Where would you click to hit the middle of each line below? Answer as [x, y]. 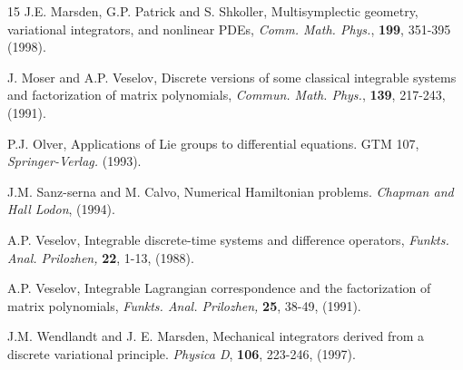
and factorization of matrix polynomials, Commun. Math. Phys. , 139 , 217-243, [227, 95]
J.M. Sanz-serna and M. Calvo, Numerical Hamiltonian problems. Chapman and [231, 191]
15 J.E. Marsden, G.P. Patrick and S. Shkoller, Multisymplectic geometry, [213, 11]
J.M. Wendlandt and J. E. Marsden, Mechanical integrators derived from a [216, 336]
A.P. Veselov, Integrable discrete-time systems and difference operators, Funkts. [228, 239]
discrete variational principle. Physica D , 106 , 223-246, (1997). [182, 353]
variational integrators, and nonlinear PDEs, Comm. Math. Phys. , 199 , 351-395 [229, 29]
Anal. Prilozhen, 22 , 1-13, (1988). [101, 257]
